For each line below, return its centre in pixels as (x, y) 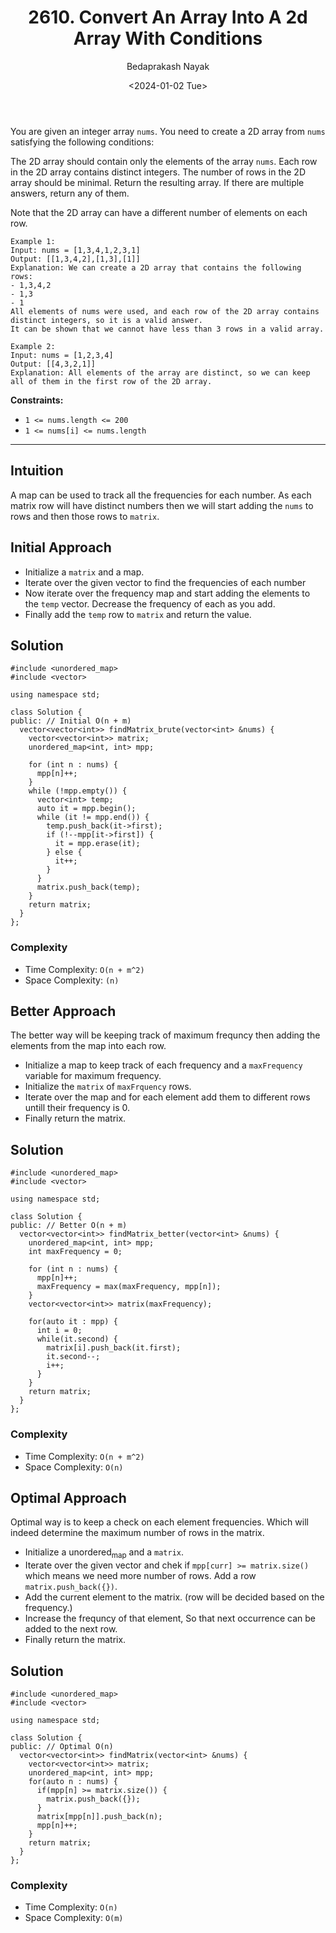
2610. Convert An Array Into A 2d (168, 17)
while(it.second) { (77, 1339)
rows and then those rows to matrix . (85, 516)
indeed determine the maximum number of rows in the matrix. (137, 1533)
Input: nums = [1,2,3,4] (62, 355)
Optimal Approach (68, 1497)
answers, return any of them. (70, 193)
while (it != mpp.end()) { (93, 817)
